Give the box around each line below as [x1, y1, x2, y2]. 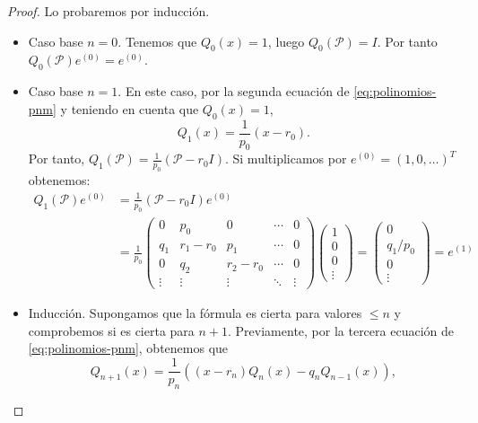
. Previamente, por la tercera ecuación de [228, 321, 454, 339]
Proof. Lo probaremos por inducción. [7, 2, 210, 20]
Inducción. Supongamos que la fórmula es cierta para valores [28, 304, 362, 322]
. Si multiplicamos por [224, 149, 347, 168]
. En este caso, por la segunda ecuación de [117, 82, 350, 101]
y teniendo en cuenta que [60, 99, 199, 118]
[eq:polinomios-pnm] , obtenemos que [28, 339, 229, 357]
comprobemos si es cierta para [28, 321, 195, 339]
